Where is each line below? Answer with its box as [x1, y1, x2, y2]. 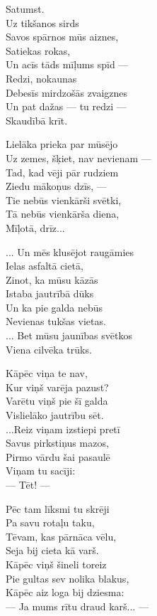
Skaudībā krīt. [6, 112, 68, 127]
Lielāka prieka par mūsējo [6, 137, 118, 152]
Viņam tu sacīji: [6, 463, 76, 478]
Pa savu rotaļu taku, [6, 515, 95, 530]
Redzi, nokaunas [6, 70, 77, 85]
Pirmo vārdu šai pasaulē [6, 449, 110, 464]
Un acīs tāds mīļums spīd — [6, 57, 129, 72]
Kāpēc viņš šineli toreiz [6, 556, 107, 571]
